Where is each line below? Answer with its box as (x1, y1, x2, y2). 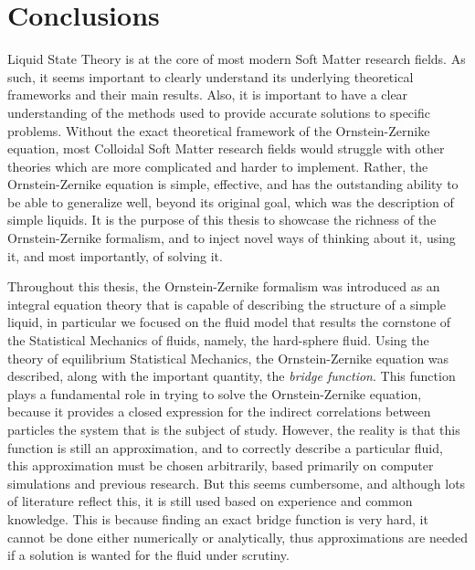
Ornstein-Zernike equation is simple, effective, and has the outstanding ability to (7, 174, 459, 194)
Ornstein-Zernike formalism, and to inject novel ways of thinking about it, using (7, 228, 456, 248)
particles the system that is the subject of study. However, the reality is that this (7, 420, 460, 438)
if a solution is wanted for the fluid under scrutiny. (7, 545, 290, 565)
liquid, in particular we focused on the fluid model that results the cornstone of (7, 312, 451, 332)
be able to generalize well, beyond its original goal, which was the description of (7, 192, 454, 211)
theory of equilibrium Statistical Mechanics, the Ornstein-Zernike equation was (7, 348, 449, 367)
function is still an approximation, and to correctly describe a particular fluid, (7, 438, 443, 457)
